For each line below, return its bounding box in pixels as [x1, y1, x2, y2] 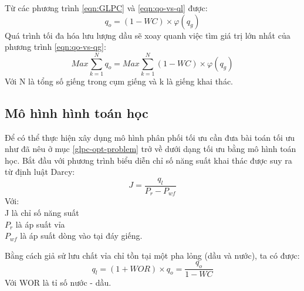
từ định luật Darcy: [5, 165, 75, 178]
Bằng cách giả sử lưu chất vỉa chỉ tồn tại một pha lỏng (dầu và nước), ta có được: [5, 249, 300, 261]
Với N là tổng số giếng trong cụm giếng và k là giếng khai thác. [5, 75, 233, 87]
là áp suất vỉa [15, 218, 65, 230]
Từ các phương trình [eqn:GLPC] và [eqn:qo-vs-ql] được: [5, 2, 208, 13]
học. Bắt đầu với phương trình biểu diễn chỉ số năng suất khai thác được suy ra [5, 154, 292, 166]
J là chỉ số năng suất [5, 206, 79, 218]
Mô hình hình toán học [5, 103, 148, 121]
